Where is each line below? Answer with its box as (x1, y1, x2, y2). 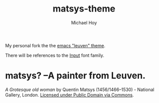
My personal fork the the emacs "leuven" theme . (5, 42, 105, 48)
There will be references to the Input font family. (5, 52, 104, 58)
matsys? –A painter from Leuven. (5, 70, 146, 81)
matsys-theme (52, 3, 115, 15)
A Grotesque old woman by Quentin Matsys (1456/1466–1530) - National (5, 86, 154, 92)
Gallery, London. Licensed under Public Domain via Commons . (5, 91, 134, 98)
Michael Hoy (70, 20, 97, 26)
